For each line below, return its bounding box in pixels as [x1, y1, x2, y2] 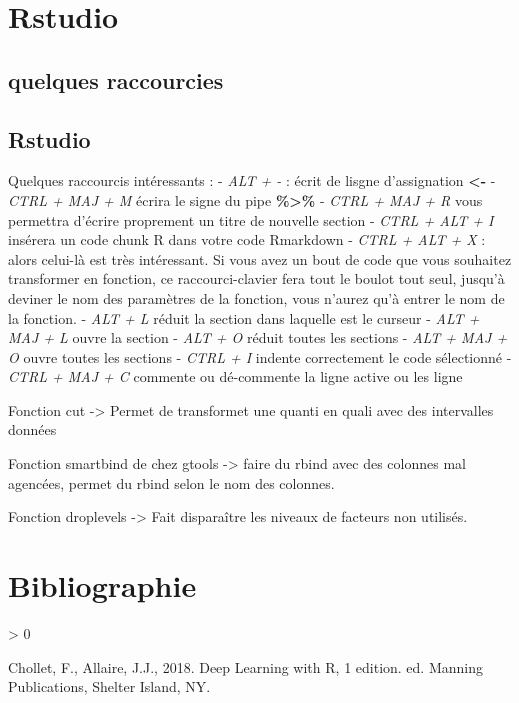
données [8, 419, 57, 440]
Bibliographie [8, 565, 197, 606]
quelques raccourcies [8, 64, 224, 95]
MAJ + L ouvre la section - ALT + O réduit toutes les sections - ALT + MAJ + [8, 327, 508, 348]
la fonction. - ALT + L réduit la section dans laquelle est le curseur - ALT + [8, 307, 480, 328]
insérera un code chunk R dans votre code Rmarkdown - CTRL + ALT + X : [8, 229, 486, 250]
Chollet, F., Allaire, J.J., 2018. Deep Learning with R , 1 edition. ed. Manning [8, 656, 483, 677]
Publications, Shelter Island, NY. [8, 676, 211, 697]
